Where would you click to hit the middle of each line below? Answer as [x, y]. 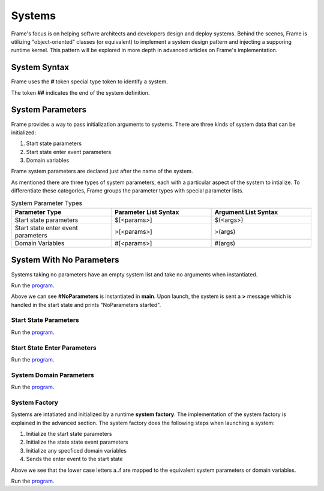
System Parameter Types [46, 203]
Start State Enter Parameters [54, 348]
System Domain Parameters [52, 375]
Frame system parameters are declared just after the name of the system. [102, 171]
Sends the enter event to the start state [74, 459]
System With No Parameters [65, 260]
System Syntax [40, 67]
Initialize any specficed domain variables [76, 450]
